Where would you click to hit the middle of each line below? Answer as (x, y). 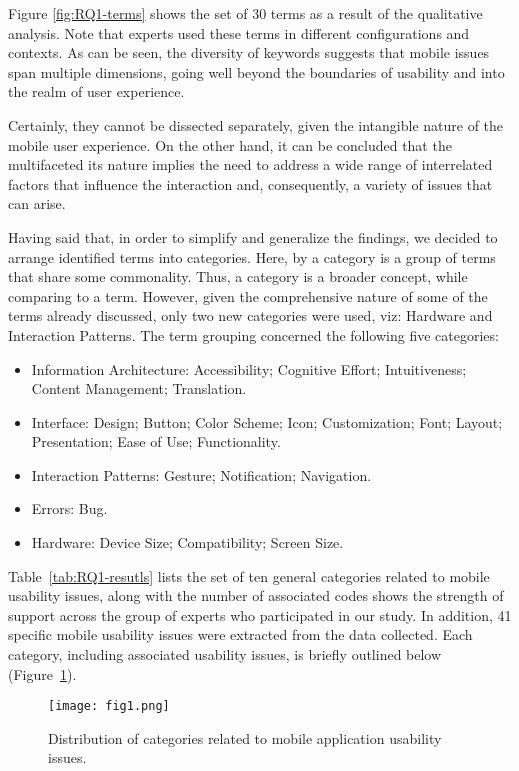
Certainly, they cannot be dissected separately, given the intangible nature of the (256, 124)
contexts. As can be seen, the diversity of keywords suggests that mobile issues (249, 52)
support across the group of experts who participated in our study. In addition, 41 (260, 614)
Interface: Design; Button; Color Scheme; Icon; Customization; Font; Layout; (267, 421)
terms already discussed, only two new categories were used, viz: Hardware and (250, 315)
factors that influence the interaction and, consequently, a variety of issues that (250, 183)
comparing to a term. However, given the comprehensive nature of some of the (248, 295)
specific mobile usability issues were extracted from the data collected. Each (240, 634)
